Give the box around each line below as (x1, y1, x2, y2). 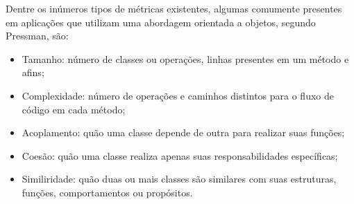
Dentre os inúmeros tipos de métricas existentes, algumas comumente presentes (6, 1, 342, 15)
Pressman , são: (6, 28, 69, 43)
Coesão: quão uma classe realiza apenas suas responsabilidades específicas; (22, 148, 338, 163)
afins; (22, 65, 44, 80)
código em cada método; (22, 102, 126, 116)
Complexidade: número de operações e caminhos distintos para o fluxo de (22, 88, 334, 102)
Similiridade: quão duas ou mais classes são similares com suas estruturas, (22, 171, 337, 186)
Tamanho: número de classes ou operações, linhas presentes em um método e (22, 51, 349, 66)
